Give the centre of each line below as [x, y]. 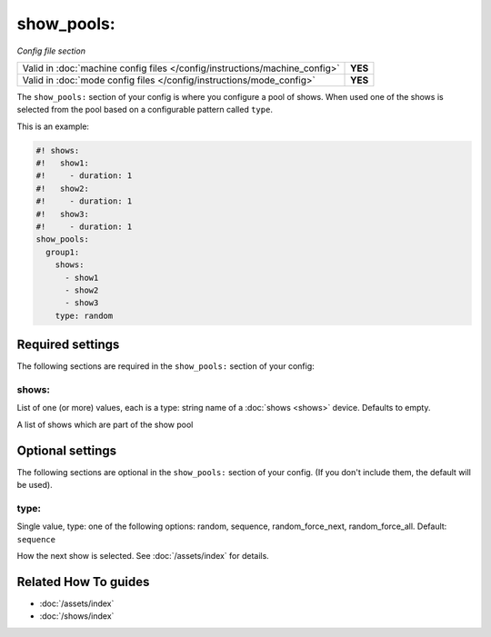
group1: [63, 252]
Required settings [68, 345]
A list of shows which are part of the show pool [105, 424]
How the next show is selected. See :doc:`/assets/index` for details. [143, 556]
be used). [35, 485]
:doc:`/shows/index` [77, 616]
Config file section [51, 51]
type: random [84, 315]
